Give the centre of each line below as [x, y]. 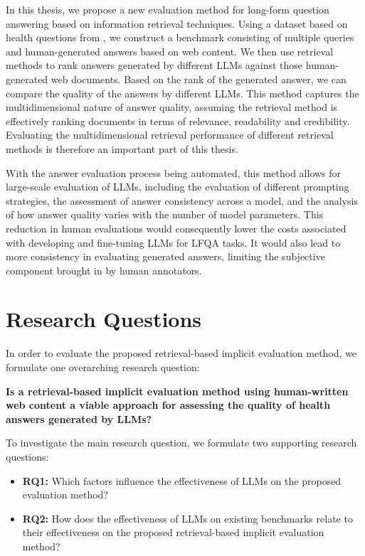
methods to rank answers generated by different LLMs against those [154, 65]
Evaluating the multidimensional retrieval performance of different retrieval [170, 135]
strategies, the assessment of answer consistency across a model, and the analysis [182, 200]
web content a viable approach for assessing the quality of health [168, 405]
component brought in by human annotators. [104, 270]
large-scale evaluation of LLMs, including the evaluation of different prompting [178, 187]
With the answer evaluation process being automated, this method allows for [174, 172]
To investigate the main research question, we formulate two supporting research [181, 443]
